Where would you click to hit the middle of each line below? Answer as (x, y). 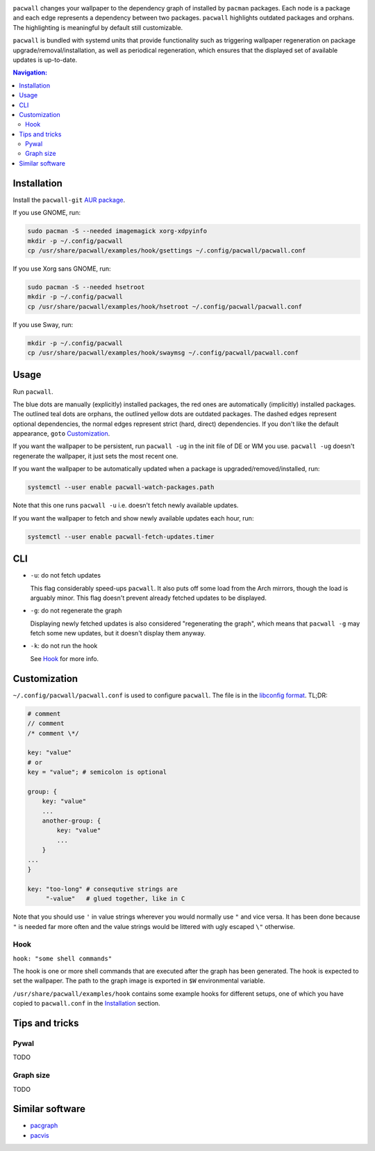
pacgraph (44, 1126)
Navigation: (30, 72)
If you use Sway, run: (43, 324)
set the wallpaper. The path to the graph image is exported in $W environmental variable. (139, 981)
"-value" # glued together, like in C (115, 899)
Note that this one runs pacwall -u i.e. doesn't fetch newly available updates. (126, 505)
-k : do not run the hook (64, 646)
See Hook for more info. (65, 658)
